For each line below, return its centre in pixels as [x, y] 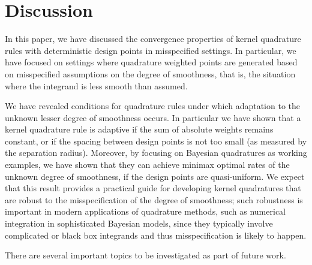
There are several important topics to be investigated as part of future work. [145, 255]
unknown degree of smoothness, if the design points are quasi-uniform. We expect [155, 176]
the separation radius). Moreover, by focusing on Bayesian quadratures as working [156, 153]
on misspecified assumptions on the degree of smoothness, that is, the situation [150, 73]
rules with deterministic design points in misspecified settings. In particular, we [151, 50]
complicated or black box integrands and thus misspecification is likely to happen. [156, 235]
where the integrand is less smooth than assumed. [96, 85]
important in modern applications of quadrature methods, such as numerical [145, 211]
